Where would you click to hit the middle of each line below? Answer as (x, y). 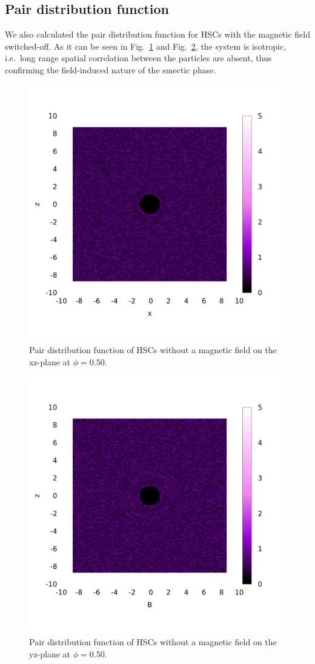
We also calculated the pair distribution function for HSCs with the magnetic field (157, 34)
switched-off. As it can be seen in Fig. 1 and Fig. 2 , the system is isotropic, (146, 46)
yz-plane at (50, 653)
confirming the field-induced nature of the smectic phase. (111, 69)
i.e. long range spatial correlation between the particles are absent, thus (138, 58)
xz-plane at (50, 361)
